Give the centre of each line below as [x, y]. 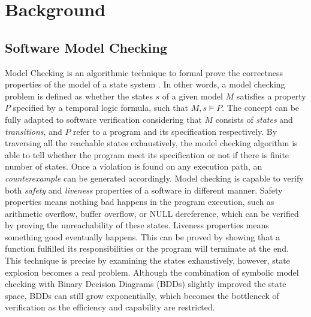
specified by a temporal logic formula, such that [100, 108]
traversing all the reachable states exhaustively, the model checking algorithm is [151, 143]
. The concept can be [261, 108]
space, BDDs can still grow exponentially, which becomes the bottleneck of [142, 295]
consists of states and [254, 119]
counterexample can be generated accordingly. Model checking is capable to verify [154, 178]
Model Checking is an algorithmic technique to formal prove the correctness [144, 72]
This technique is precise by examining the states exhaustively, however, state [147, 260]
